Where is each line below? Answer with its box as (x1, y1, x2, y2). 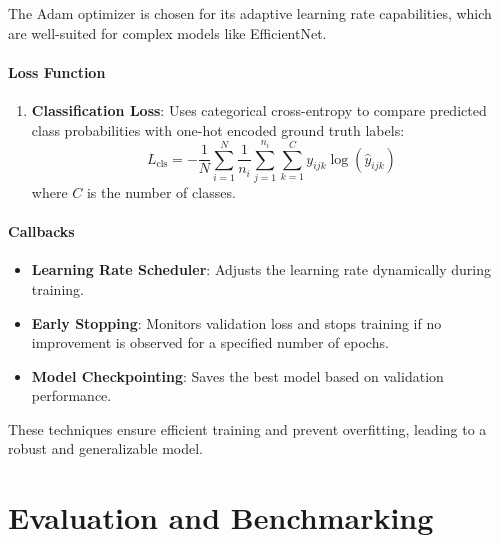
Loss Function (8, 61, 106, 82)
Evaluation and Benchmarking (8, 497, 434, 538)
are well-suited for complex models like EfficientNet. (8, 22, 327, 43)
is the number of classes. (86, 181, 236, 202)
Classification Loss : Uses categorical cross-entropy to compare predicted (31, 99, 487, 120)
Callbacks (8, 221, 75, 242)
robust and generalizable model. (8, 438, 204, 459)
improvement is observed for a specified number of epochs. (31, 332, 389, 353)
